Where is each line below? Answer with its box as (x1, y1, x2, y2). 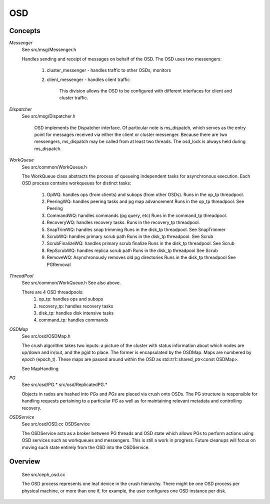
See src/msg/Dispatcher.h (21, 113, 76, 119)
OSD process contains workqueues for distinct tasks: (21, 180, 131, 186)
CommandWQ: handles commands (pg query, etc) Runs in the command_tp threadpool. (46, 212, 227, 218)
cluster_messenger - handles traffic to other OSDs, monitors (46, 67, 171, 73)
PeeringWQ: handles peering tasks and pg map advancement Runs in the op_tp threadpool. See (46, 198, 244, 204)
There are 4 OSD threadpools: (21, 289, 84, 295)
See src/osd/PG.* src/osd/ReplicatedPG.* (21, 381, 107, 387)
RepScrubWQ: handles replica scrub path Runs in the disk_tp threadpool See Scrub (46, 247, 218, 253)
